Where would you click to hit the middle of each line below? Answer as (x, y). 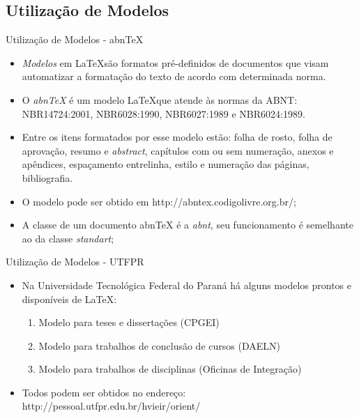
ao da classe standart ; (68, 238)
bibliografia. (47, 177)
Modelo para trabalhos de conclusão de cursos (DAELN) (159, 345)
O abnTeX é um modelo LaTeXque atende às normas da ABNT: (160, 99)
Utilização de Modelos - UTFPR (75, 262)
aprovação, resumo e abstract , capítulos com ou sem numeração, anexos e (178, 150)
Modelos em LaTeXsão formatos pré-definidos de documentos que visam (175, 62)
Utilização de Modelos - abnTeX (75, 39)
